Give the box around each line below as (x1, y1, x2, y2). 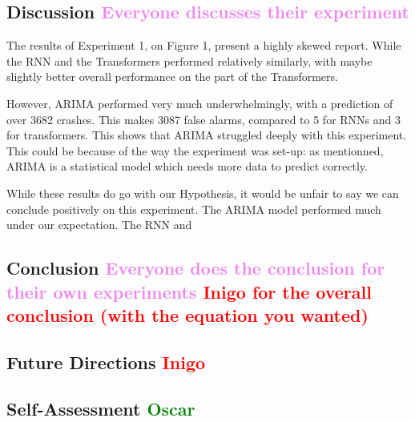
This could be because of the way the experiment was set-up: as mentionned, (6, 142, 384, 159)
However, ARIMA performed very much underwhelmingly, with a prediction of (6, 94, 393, 111)
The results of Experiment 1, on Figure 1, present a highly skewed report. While (6, 37, 401, 54)
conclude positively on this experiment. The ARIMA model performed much (6, 200, 381, 217)
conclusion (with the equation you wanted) (6, 302, 369, 327)
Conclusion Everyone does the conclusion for (6, 255, 385, 280)
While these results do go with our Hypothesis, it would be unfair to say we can (6, 184, 399, 201)
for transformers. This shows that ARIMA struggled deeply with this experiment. (6, 127, 407, 143)
